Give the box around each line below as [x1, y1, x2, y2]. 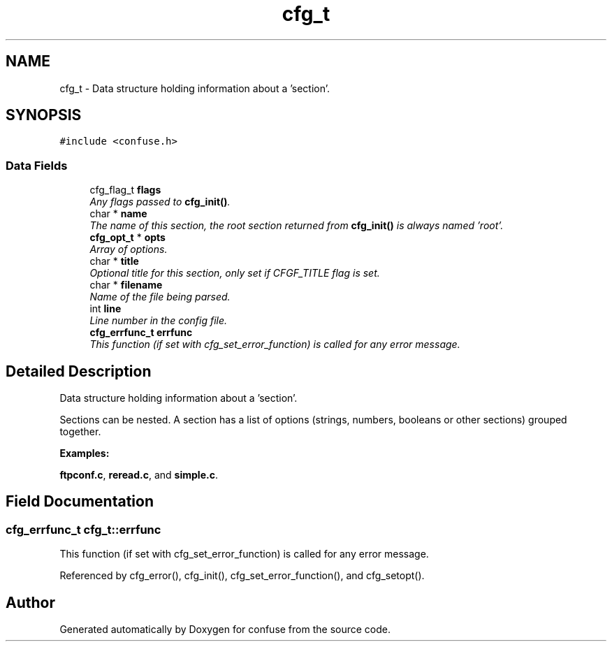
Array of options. [89, 243, 168, 256]
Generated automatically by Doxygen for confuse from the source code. [59, 623, 391, 636]
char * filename [89, 279, 163, 291]
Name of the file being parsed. [89, 291, 231, 303]
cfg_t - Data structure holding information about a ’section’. [59, 82, 330, 94]
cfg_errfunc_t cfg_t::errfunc [6, 522, 161, 537]
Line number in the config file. [89, 314, 228, 327]
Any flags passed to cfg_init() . [89, 196, 231, 208]
